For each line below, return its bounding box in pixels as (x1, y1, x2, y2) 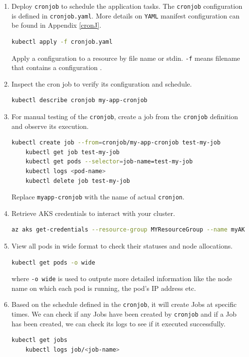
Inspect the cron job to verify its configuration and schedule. (11, 78, 192, 89)
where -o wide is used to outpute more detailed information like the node (11, 273, 232, 284)
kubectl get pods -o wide (11, 259, 95, 266)
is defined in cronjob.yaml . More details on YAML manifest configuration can (11, 10, 240, 20)
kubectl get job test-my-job (25, 148, 120, 156)
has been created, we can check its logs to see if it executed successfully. (11, 318, 226, 328)
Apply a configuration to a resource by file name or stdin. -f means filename (11, 53, 240, 63)
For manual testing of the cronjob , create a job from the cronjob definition (11, 111, 238, 121)
